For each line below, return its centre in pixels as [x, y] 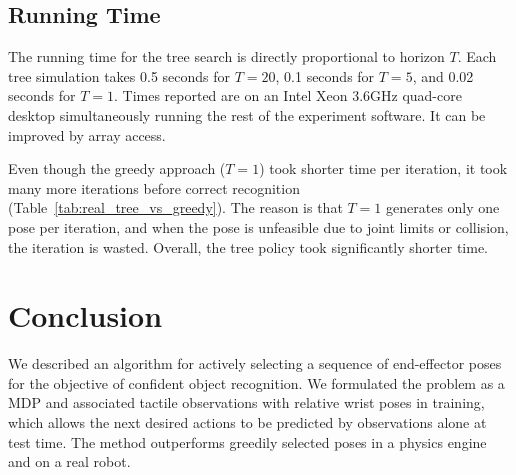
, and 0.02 [443, 75]
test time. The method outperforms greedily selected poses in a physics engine [247, 441]
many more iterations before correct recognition [154, 187]
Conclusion [85, 315]
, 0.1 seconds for [325, 75]
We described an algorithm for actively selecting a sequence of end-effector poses [255, 363]
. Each [477, 56]
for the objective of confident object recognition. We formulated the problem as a [256, 382]
